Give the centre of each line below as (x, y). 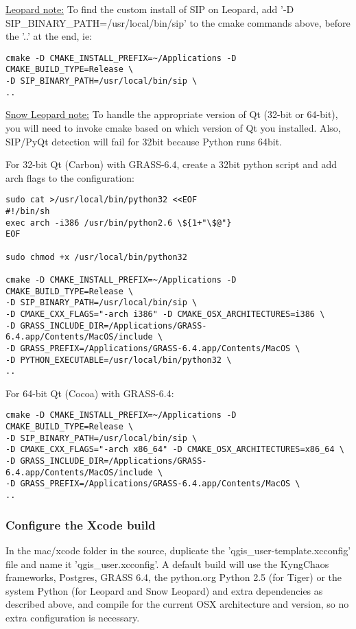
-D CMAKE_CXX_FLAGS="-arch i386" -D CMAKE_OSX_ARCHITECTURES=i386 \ (165, 314)
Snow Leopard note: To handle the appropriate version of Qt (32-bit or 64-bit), (172, 114)
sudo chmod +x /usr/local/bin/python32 (96, 257)
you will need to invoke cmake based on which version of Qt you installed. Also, (173, 128)
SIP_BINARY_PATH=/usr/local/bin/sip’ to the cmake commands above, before (178, 22)
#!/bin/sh (28, 212)
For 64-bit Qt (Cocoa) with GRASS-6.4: (90, 393)
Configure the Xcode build (81, 524)
